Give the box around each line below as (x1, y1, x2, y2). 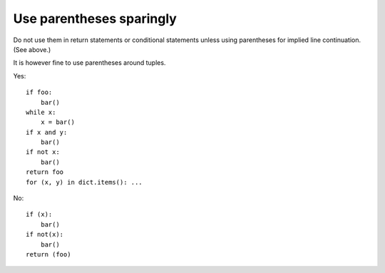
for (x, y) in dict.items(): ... (26, 178, 143, 186)
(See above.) (13, 45, 51, 53)
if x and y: (26, 128, 68, 136)
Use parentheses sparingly (13, 11, 178, 26)
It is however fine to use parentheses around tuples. (13, 58, 166, 67)
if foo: (26, 88, 53, 96)
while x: (26, 108, 56, 116)
